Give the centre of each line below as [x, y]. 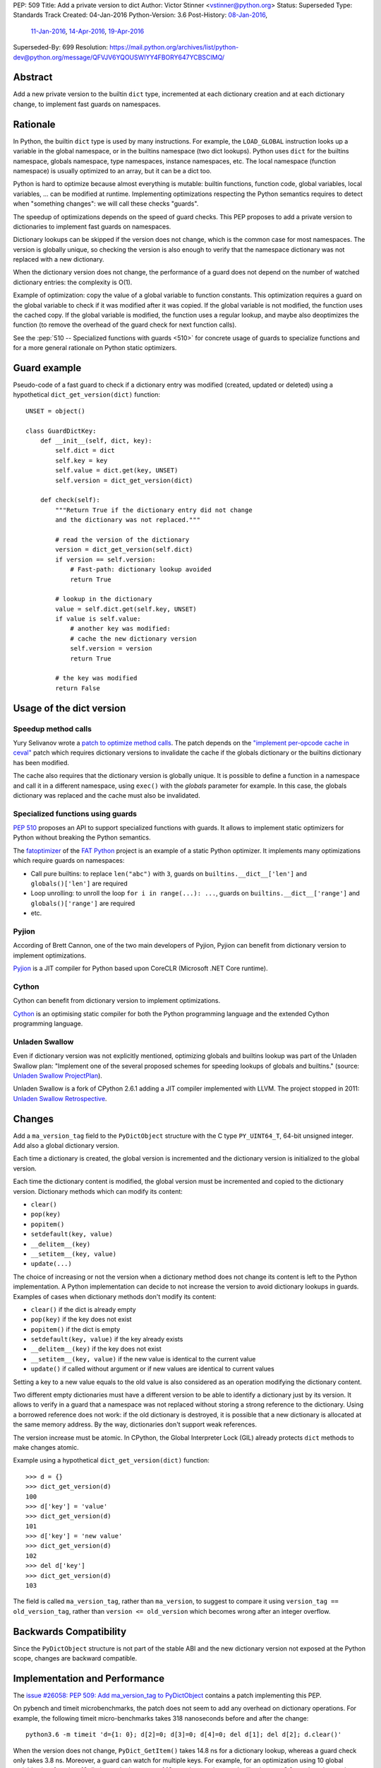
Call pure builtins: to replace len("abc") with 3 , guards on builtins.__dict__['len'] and [169, 873]
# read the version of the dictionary [122, 540]
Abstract [33, 77]
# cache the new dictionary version [133, 639]
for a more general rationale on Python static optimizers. [95, 348]
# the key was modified [96, 678]
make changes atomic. [46, 1447]
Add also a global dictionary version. [66, 1146]
